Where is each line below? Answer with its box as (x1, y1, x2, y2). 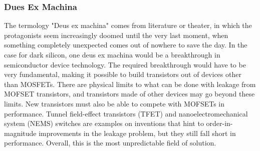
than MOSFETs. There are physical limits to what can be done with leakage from (4, 78, 256, 89)
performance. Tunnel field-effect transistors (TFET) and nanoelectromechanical (4, 108, 248, 118)
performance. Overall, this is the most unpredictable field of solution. (4, 137, 216, 148)
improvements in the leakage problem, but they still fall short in (39, 127, 236, 138)
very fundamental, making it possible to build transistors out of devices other (4, 69, 241, 79)
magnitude (4, 127, 37, 138)
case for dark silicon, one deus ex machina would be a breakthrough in (4, 49, 220, 59)
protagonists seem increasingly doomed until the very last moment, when (4, 29, 228, 40)
